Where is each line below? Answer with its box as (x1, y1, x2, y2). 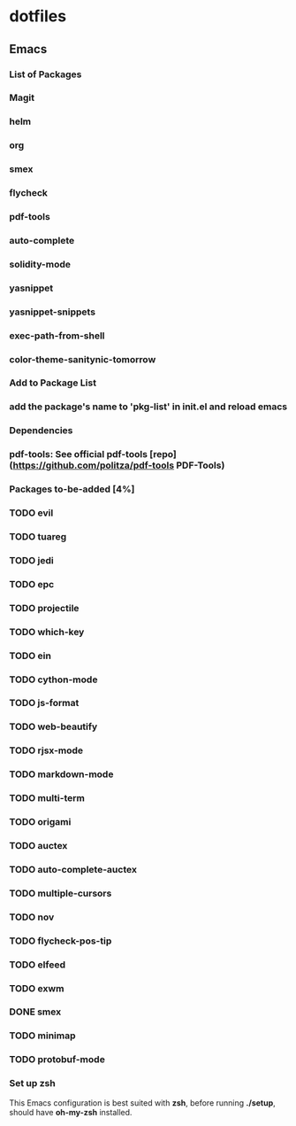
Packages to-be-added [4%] (9, 483, 135, 495)
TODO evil (9, 507, 54, 519)
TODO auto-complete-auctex (9, 863, 137, 875)
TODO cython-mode (9, 673, 98, 686)
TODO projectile (9, 602, 80, 614)
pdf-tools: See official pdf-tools (9, 448, 148, 461)
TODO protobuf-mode (9, 1053, 106, 1066)
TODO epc (9, 578, 55, 590)
